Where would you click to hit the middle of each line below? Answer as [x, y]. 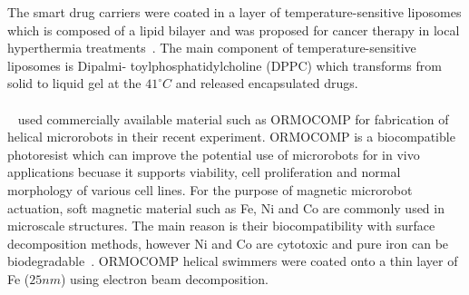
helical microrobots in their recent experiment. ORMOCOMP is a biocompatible [231, 137]
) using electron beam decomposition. [165, 278]
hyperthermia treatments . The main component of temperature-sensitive [212, 48]
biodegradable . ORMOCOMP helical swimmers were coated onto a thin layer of [233, 261]
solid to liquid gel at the [74, 83]
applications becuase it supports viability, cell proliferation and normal [204, 172]
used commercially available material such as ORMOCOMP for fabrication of [233, 118]
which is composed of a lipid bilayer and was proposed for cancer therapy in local [234, 29]
